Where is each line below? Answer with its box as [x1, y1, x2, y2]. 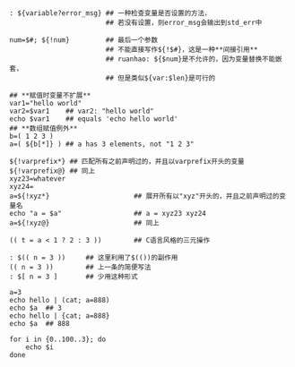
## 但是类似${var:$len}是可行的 [105, 73, 216, 82]
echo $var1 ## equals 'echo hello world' [9, 115, 178, 124]
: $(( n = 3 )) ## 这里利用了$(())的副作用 [9, 253, 178, 262]
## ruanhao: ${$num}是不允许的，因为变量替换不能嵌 [105, 55, 282, 64]
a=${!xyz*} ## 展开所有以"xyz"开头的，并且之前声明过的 [9, 192, 280, 201]
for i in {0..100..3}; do [9, 335, 106, 344]
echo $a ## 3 [9, 303, 63, 312]
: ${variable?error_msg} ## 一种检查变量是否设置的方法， [9, 9, 212, 18]
